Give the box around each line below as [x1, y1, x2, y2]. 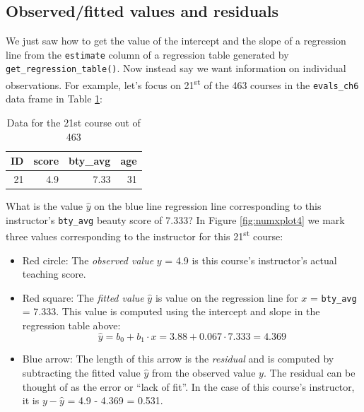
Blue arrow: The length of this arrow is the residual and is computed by [22, 351, 334, 366]
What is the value [6, 199, 83, 213]
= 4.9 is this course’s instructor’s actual [165, 252, 337, 267]
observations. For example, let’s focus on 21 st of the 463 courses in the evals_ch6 [6, 76, 359, 92]
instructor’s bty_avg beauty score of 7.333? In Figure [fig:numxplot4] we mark [6, 212, 345, 227]
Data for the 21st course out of [6, 115, 141, 130]
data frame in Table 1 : [6, 91, 102, 106]
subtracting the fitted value [22, 365, 141, 379]
